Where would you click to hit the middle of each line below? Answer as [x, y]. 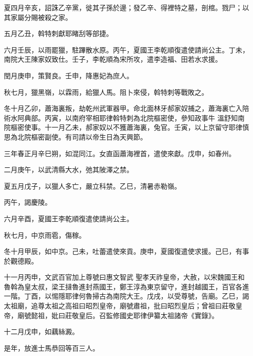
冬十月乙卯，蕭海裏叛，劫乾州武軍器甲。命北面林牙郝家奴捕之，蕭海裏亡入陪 [126, 108]
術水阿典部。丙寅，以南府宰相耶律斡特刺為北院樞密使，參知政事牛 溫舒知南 [124, 117]
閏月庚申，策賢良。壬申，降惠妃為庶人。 [69, 75]
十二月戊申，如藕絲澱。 [41, 331]
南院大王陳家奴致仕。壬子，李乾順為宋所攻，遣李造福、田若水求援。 [113, 59]
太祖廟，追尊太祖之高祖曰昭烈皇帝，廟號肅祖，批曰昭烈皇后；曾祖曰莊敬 [120, 306]
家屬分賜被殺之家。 [41, 17]
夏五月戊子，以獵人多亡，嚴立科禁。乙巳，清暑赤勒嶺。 [92, 186]
